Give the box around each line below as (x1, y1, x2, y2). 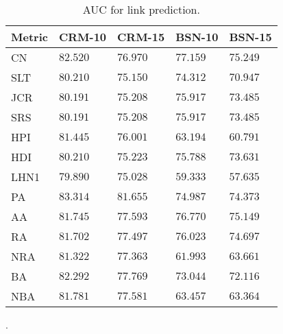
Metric (11, 29, 48, 45)
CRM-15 (117, 29, 165, 45)
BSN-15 (229, 29, 272, 45)
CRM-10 (58, 29, 107, 45)
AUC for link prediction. (82, 1, 200, 17)
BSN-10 (175, 29, 219, 45)
